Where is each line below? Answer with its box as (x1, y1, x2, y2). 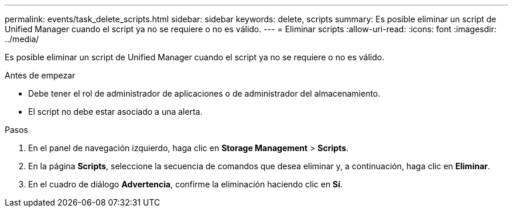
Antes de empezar (5, 70, 76, 80)
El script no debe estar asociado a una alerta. (28, 107, 203, 117)
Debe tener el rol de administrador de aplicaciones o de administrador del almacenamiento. (28, 88, 381, 98)
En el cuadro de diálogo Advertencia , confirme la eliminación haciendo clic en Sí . (28, 179, 343, 189)
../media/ (5, 34, 39, 44)
